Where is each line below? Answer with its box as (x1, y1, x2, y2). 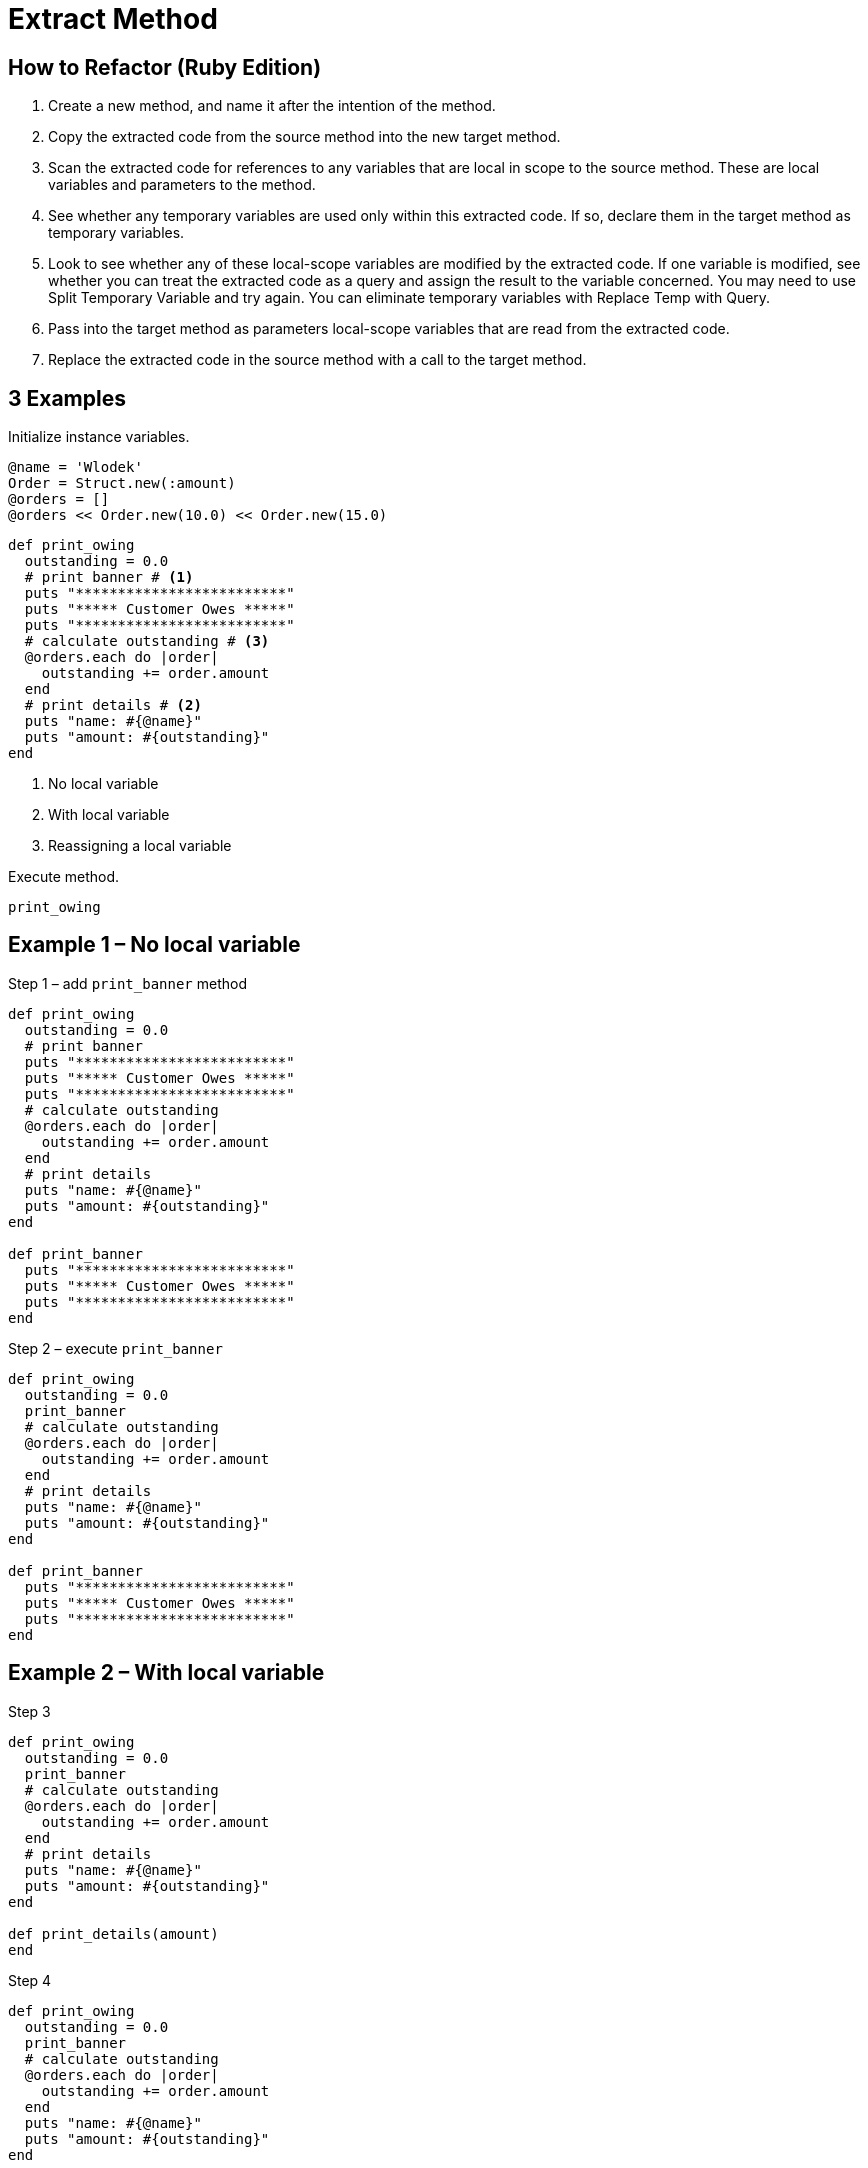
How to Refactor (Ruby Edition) (8, 54, 322, 80)
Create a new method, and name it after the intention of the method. (48, 97, 496, 115)
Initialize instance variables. (8, 428, 190, 446)
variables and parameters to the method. (48, 176, 316, 194)
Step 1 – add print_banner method (8, 974, 247, 992)
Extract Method (8, 2, 218, 36)
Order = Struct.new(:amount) (8, 475, 236, 492)
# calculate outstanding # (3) (24, 633, 270, 650)
